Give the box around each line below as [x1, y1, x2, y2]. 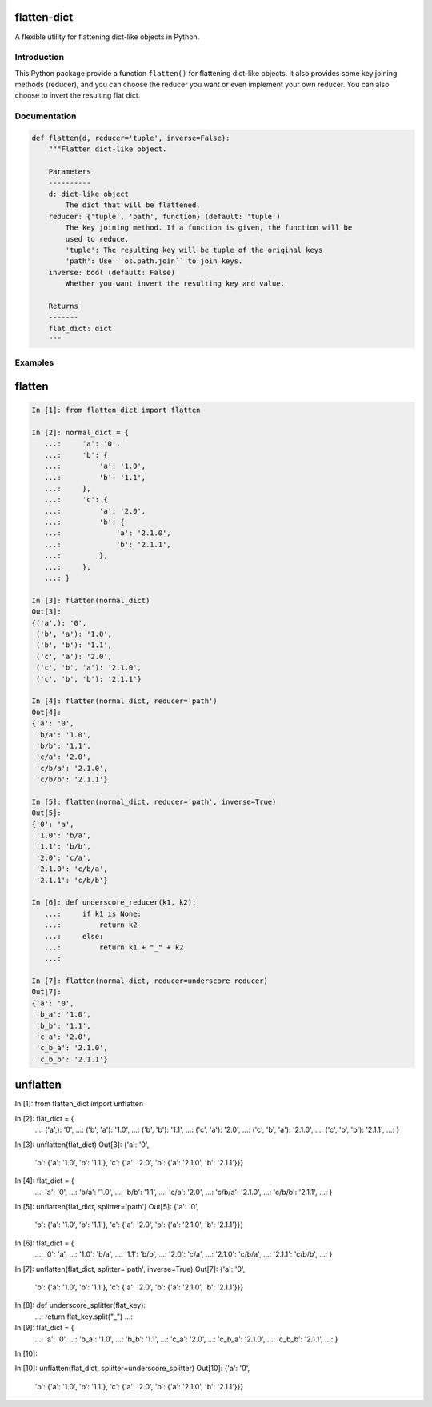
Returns [48, 301, 79, 310]
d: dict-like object [48, 189, 130, 198]
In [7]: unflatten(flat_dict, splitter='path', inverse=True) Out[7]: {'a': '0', [14, 1264, 246, 1273]
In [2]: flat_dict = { [14, 1113, 74, 1123]
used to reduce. [65, 234, 130, 243]
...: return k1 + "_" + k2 [44, 942, 184, 952]
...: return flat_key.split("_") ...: [34, 1312, 134, 1321]
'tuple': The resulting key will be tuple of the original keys [65, 245, 323, 254]
